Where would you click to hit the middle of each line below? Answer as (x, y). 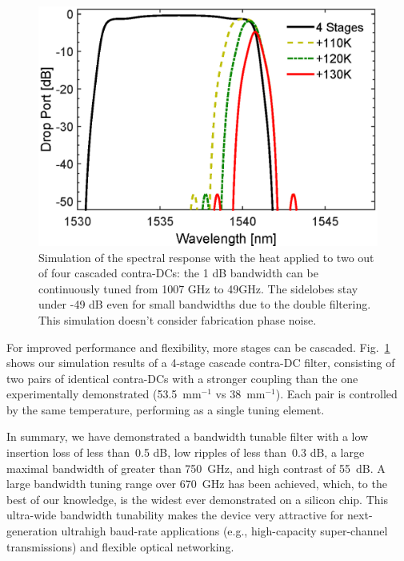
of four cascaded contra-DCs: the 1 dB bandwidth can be (178, 273)
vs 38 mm (240, 394)
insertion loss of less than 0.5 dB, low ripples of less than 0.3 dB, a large (186, 452)
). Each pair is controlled (336, 394)
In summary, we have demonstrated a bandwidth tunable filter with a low (188, 436)
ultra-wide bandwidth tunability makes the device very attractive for (175, 515)
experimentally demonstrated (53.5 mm (104, 394)
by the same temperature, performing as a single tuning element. (166, 409)
